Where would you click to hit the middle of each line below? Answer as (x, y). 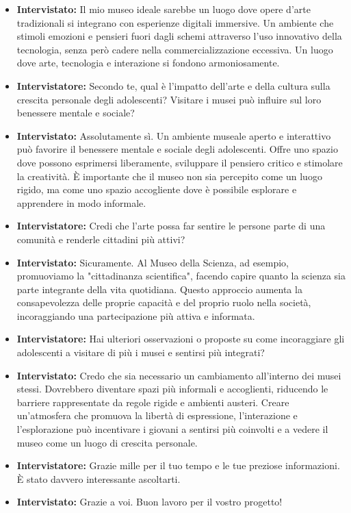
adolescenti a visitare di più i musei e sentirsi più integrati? (141, 352)
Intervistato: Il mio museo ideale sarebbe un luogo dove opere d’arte (164, 9)
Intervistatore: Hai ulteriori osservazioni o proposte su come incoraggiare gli (181, 339)
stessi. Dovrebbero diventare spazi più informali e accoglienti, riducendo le (172, 389)
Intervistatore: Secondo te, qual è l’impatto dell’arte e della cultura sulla (173, 85)
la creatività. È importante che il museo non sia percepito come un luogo (169, 176)
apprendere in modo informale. (81, 202)
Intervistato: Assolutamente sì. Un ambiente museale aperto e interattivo (174, 135)
